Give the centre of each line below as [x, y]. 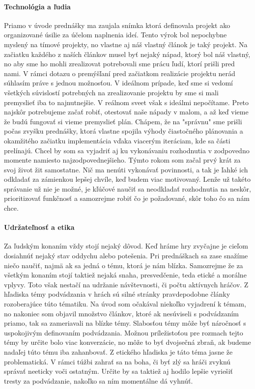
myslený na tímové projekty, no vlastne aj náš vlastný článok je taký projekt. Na [126, 44]
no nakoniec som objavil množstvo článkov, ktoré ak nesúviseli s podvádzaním [121, 313]
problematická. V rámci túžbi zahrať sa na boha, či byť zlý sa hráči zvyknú [117, 361]
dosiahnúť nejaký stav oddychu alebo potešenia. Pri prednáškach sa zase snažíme [126, 256]
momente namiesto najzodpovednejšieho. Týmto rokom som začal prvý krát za [122, 160]
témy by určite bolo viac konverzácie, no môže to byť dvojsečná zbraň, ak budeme [127, 342]
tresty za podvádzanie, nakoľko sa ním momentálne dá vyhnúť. [99, 380]
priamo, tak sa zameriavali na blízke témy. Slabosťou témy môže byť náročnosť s [125, 323]
